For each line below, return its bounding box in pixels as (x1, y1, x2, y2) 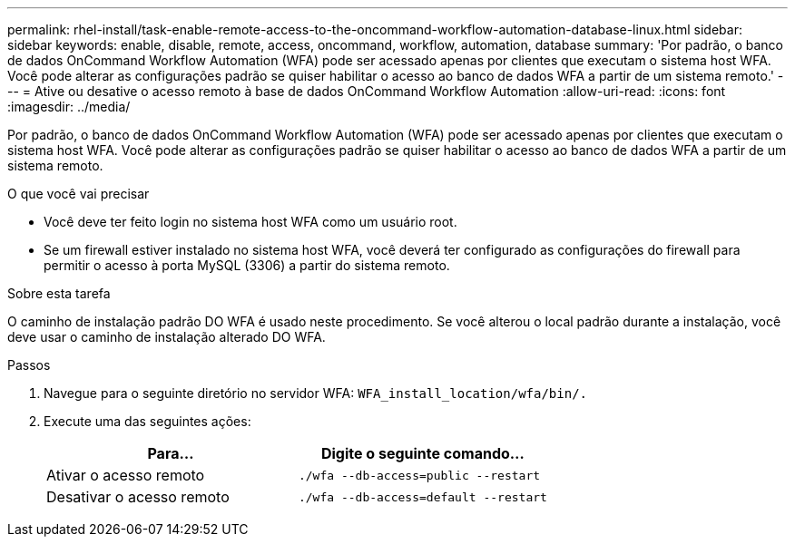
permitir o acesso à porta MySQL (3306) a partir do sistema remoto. (44, 257, 450, 273)
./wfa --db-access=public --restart (298, 468, 541, 482)
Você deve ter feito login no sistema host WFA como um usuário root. (44, 214, 457, 229)
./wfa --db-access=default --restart (298, 490, 547, 504)
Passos (7, 357, 51, 373)
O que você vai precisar (7, 186, 150, 201)
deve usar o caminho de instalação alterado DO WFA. (7, 329, 326, 345)
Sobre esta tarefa (7, 286, 111, 301)
